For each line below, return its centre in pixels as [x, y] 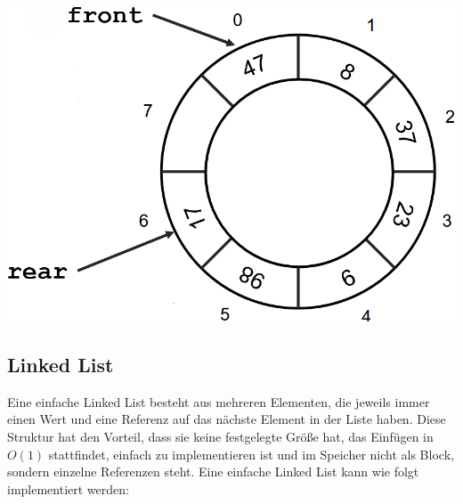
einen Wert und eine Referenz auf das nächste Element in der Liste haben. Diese [227, 419]
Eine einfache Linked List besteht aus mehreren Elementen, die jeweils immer [219, 401]
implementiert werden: [68, 488]
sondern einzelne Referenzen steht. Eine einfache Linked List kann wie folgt [213, 471]
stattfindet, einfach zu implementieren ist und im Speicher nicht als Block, [251, 454]
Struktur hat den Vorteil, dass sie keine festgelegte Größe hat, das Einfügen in [220, 436]
